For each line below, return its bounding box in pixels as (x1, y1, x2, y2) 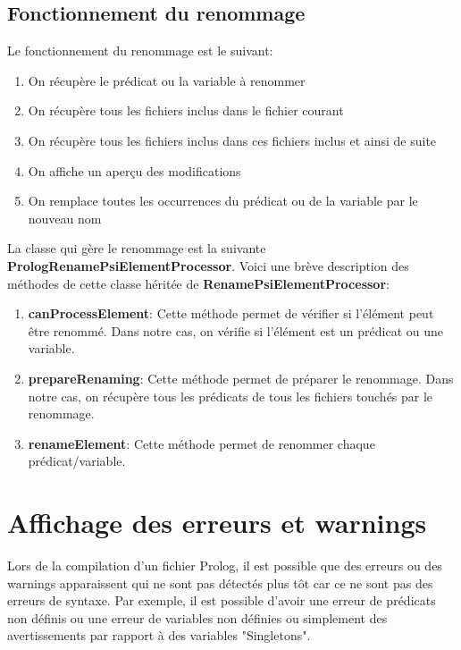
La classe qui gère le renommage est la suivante (7, 239, 266, 257)
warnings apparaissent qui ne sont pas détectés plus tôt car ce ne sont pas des (7, 573, 433, 592)
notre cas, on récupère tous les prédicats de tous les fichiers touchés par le (28, 386, 433, 405)
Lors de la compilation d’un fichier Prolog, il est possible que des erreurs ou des (7, 556, 442, 575)
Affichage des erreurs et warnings (7, 504, 427, 541)
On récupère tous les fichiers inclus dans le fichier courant (28, 101, 344, 120)
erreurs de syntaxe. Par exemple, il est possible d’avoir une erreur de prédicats (7, 591, 436, 610)
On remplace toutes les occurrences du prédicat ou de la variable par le (28, 191, 418, 210)
